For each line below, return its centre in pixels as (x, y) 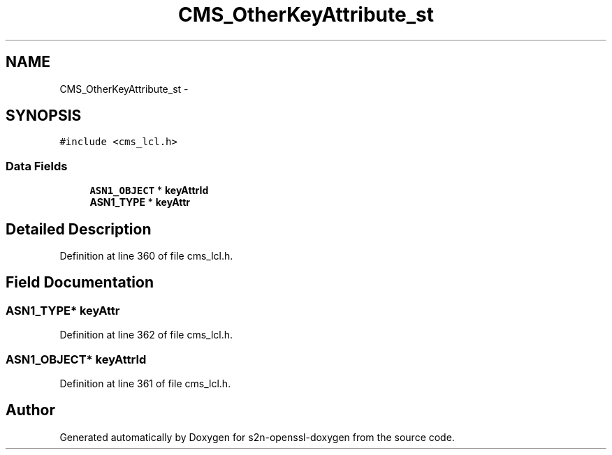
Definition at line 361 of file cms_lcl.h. (145, 383)
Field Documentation (80, 283)
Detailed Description (79, 229)
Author (30, 410)
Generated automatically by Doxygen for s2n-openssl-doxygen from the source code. (257, 437)
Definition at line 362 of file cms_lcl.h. (146, 335)
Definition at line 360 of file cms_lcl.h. (146, 256)
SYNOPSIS (44, 116)
